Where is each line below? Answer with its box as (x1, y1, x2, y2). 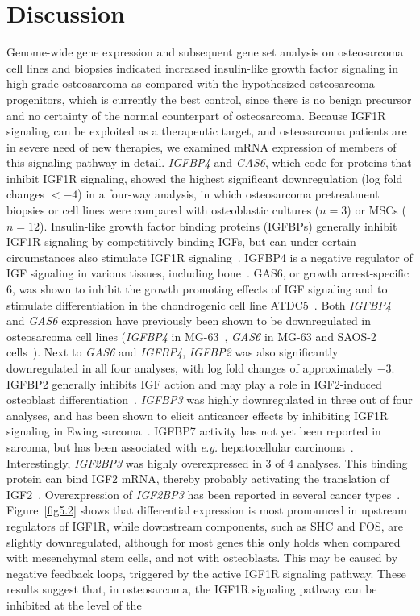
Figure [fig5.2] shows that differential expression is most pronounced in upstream (6, 502, 407, 518)
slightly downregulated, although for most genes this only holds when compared (6, 533, 401, 550)
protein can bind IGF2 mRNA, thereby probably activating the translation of (6, 470, 389, 487)
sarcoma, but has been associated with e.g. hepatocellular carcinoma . (6, 438, 354, 455)
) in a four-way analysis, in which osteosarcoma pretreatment (77, 185, 380, 202)
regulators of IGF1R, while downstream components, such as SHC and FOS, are (6, 517, 403, 534)
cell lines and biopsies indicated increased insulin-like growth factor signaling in (6, 59, 398, 76)
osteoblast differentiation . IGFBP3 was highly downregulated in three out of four (6, 391, 413, 408)
